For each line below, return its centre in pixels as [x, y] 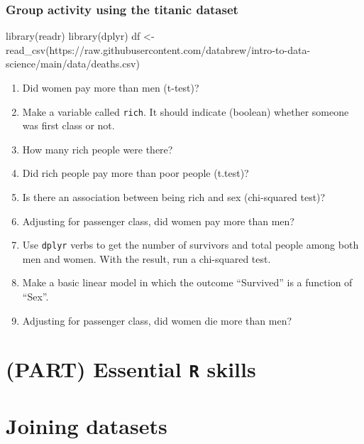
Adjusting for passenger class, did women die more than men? [157, 320]
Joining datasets [87, 425]
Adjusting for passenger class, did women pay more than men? [158, 221]
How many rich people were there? [98, 149]
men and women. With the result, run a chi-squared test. [147, 258]
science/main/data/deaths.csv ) [73, 64]
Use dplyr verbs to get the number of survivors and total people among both [191, 245]
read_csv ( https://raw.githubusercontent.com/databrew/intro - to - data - [158, 49]
